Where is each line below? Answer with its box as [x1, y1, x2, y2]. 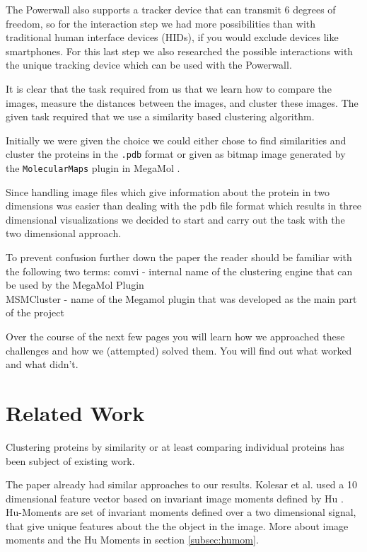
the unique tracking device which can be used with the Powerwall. [6, 57, 292, 72]
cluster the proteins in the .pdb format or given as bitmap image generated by [6, 146, 346, 161]
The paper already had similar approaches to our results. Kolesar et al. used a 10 [6, 477, 357, 492]
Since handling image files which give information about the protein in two [6, 184, 330, 199]
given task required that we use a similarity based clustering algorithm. [6, 109, 315, 124]
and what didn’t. [6, 357, 78, 372]
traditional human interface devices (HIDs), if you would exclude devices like [6, 30, 339, 45]
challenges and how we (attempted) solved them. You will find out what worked [6, 343, 352, 357]
